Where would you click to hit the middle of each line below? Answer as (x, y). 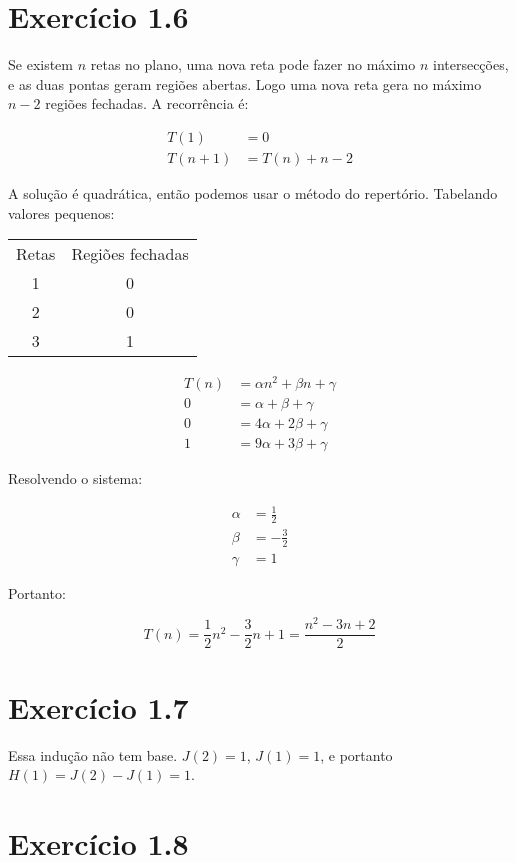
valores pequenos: (61, 212)
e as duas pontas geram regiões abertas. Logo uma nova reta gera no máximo (245, 83)
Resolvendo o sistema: (75, 478)
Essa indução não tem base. (93, 754)
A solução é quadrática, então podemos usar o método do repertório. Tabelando (253, 192)
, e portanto (356, 754)
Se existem (41, 64)
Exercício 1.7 (98, 706)
